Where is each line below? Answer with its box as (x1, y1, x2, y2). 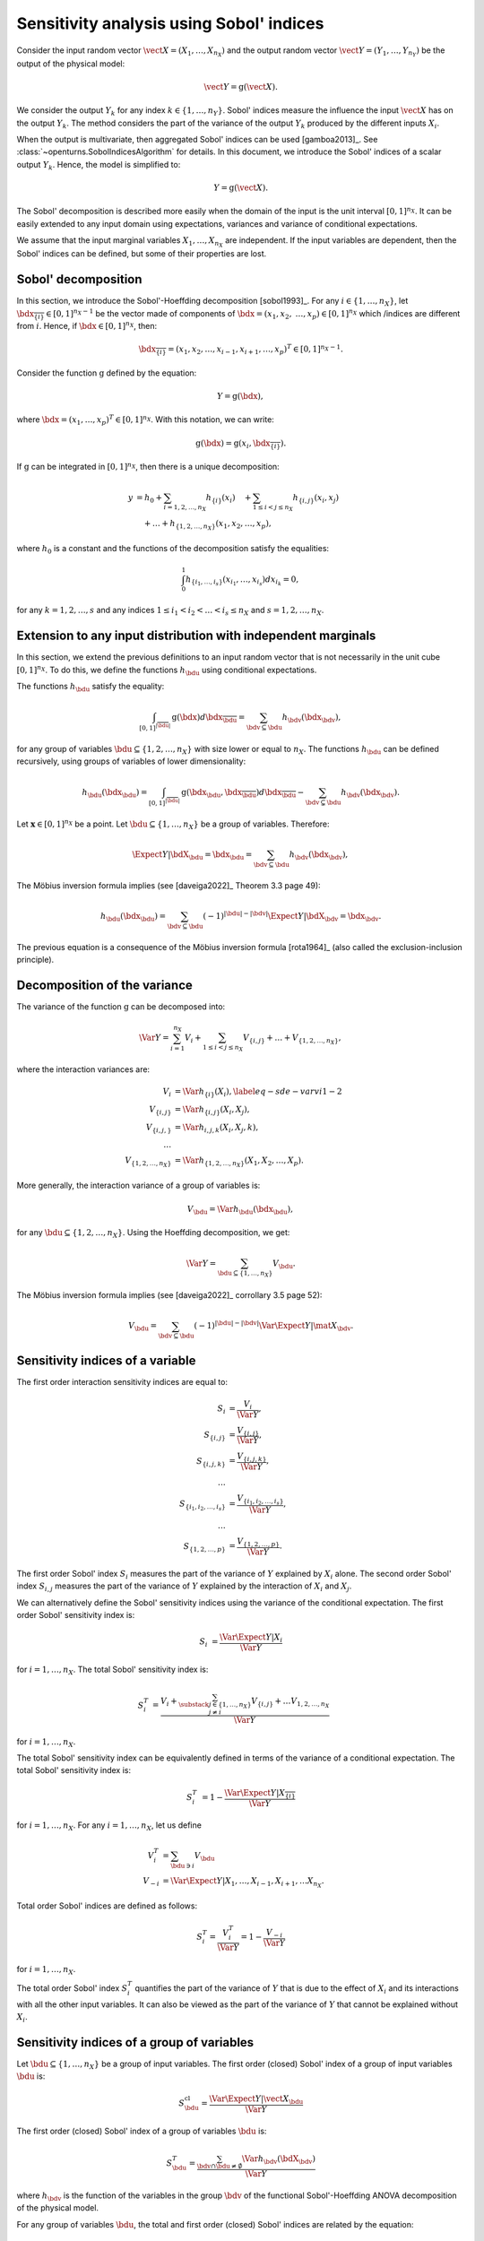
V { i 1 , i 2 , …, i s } (237, 1493, 284, 1507)
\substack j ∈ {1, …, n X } (178, 1700, 252, 1710)
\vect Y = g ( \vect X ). (203, 82, 278, 91)
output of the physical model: (16, 58, 125, 69)
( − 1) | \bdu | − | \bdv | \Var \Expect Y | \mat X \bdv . (194, 1319, 354, 1333)
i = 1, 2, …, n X (163, 503, 206, 513)
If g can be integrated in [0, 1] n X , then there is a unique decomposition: (16, 460, 280, 472)
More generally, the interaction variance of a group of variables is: (16, 1180, 261, 1191)
